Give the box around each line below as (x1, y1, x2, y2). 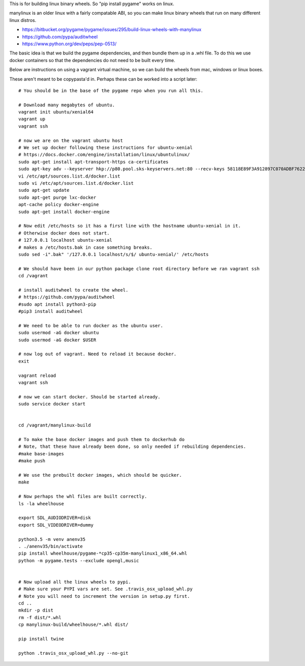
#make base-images (18, 451, 65, 456)
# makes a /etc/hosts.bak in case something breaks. (18, 244, 152, 250)
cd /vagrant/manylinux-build (18, 422, 91, 428)
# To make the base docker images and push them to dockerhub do (18, 437, 185, 443)
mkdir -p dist (18, 607, 53, 613)
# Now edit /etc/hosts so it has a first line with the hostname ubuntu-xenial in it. (18, 223, 241, 229)
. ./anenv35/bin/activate (18, 543, 83, 549)
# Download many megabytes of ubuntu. (18, 102, 115, 108)
